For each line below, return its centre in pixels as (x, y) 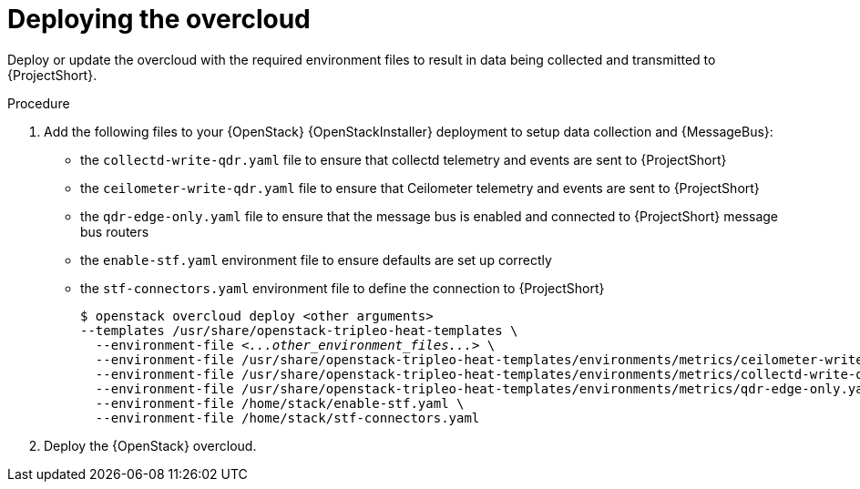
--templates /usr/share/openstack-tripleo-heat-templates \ (299, 330)
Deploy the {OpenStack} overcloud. (150, 445)
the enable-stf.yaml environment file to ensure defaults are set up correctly (316, 260)
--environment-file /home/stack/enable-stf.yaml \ (280, 403)
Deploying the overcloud (159, 19)
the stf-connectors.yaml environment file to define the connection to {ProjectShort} (343, 288)
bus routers (115, 231)
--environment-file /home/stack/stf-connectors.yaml (287, 418)
